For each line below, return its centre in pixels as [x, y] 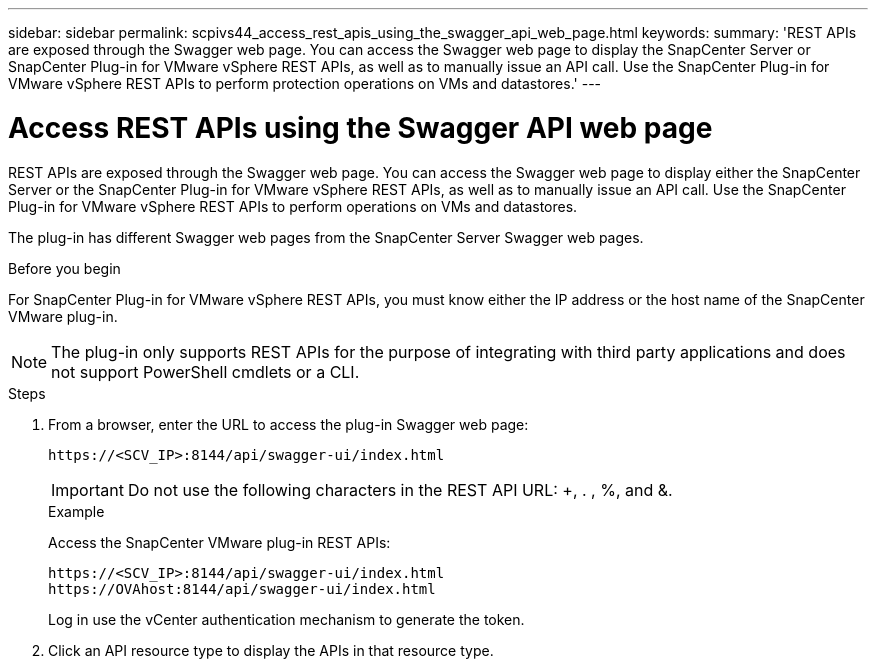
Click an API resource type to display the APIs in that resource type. [271, 650]
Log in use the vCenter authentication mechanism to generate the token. [286, 619]
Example [76, 511]
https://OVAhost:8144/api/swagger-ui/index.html [242, 588]
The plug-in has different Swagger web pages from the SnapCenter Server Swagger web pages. [326, 237]
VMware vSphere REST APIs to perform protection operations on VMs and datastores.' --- [305, 83]
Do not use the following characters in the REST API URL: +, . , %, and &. [400, 489]
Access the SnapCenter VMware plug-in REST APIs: [219, 542]
